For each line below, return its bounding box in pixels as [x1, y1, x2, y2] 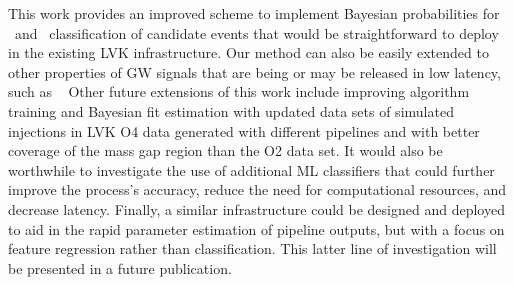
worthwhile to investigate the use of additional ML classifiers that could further [8, 159, 495, 180]
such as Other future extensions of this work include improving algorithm [8, 81, 470, 102]
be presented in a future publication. [8, 257, 232, 278]
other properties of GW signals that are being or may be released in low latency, [8, 61, 501, 82]
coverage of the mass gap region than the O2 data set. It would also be [8, 140, 443, 161]
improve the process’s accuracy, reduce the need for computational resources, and [8, 179, 507, 200]
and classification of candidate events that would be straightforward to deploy [14, 22, 499, 43]
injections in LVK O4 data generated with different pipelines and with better [8, 120, 480, 141]
